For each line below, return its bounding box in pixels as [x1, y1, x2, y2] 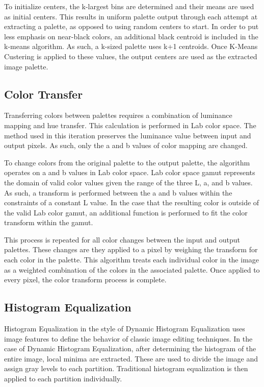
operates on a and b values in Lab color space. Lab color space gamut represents [4, 167, 255, 178]
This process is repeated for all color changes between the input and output [4, 234, 240, 245]
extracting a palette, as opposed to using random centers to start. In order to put [4, 21, 259, 32]
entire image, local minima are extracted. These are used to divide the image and [4, 353, 258, 364]
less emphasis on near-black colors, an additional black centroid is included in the [4, 31, 258, 41]
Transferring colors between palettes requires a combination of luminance [4, 110, 232, 120]
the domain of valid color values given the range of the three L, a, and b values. [4, 177, 253, 187]
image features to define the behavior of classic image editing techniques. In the [4, 333, 253, 344]
